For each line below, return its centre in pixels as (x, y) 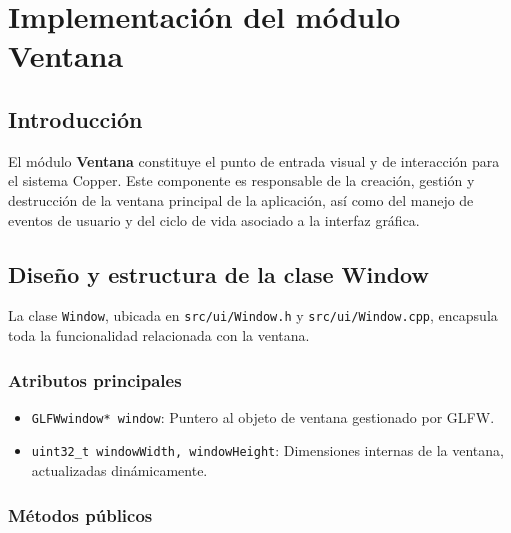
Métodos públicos (80, 514)
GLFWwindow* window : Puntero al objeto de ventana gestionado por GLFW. (263, 416)
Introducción (75, 118)
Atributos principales (95, 379)
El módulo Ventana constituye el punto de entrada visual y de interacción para (254, 160)
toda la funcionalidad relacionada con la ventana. (159, 335)
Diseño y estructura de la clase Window (218, 273)
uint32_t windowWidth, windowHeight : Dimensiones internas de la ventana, (267, 450)
